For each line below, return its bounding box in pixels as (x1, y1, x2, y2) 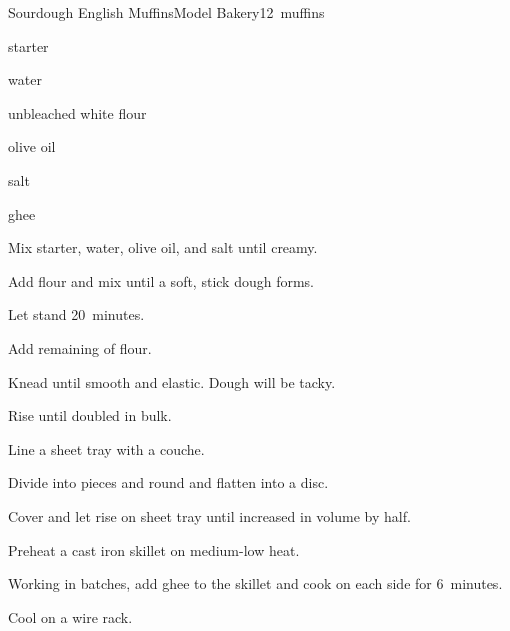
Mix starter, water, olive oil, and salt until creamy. (8, 237, 318, 258)
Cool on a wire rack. (8, 606, 133, 627)
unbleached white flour (8, 102, 147, 123)
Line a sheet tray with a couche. (8, 438, 205, 459)
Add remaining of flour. (8, 337, 152, 358)
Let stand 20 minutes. (8, 304, 145, 325)
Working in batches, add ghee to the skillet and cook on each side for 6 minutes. (8, 573, 503, 594)
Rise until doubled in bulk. (8, 405, 172, 426)
